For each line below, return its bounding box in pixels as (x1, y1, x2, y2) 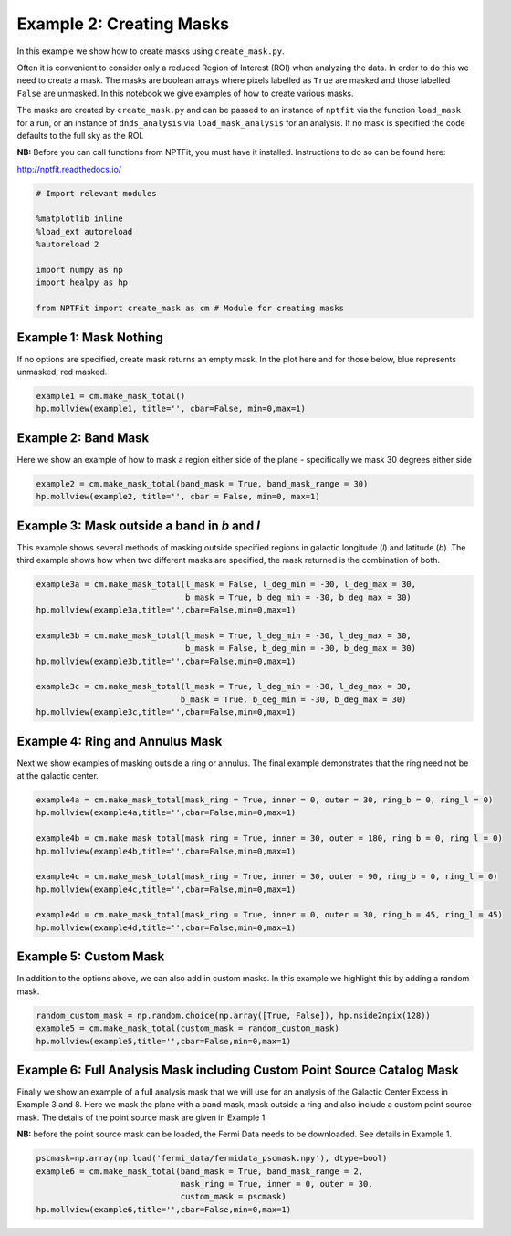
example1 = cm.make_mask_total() (36, 391, 186, 402)
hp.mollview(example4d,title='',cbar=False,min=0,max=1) (36, 922, 297, 933)
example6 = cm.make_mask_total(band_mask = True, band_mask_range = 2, (36, 1166, 364, 1177)
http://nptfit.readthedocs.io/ (16, 163, 122, 174)
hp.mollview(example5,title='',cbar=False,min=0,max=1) (36, 1036, 292, 1046)
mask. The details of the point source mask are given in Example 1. (16, 1112, 268, 1123)
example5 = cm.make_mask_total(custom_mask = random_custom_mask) (36, 1023, 339, 1033)
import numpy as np (36, 265, 123, 275)
